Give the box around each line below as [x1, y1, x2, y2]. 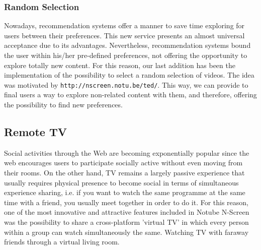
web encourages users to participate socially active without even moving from [4, 157, 243, 168]
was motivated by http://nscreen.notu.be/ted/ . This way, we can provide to [4, 79, 248, 90]
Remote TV [4, 124, 67, 140]
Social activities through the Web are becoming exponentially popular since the [4, 147, 249, 158]
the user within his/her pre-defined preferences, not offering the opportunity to [4, 50, 247, 60]
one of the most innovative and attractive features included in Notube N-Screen [4, 207, 249, 217]
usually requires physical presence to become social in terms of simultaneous [4, 177, 239, 187]
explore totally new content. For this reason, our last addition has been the [4, 59, 235, 70]
